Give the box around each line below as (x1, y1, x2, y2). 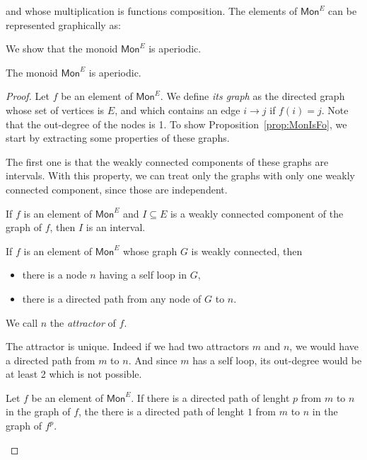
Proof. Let (6, 89, 49, 103)
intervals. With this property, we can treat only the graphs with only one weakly (6, 168, 355, 183)
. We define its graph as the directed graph (160, 89, 345, 103)
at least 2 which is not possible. (6, 366, 142, 381)
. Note (321, 102, 349, 117)
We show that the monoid (6, 41, 118, 56)
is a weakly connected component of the (170, 206, 344, 220)
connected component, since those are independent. (6, 181, 228, 196)
